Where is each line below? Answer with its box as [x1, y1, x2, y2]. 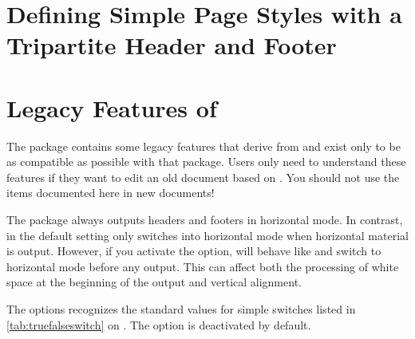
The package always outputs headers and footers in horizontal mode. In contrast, [6, 211, 403, 228]
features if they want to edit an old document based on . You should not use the [6, 168, 400, 185]
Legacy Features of [6, 91, 217, 124]
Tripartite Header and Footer [6, 29, 337, 61]
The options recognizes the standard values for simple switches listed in [6, 301, 356, 317]
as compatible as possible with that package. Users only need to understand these [6, 153, 406, 170]
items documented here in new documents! [6, 184, 215, 201]
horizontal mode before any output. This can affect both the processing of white [6, 258, 399, 274]
